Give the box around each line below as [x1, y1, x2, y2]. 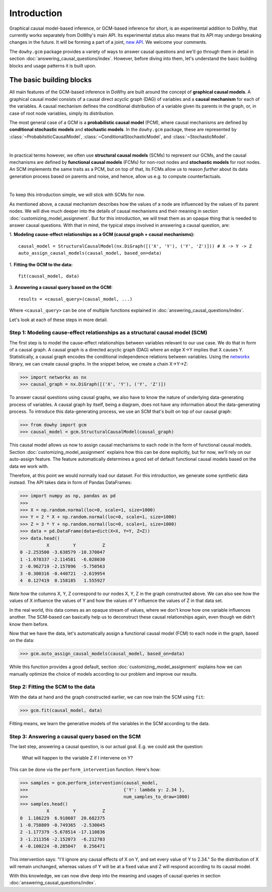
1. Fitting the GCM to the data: [9, 261, 73, 267]
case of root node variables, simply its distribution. [9, 110, 114, 116]
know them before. [9, 621, 49, 627]
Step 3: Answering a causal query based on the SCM [9, 733, 141, 740]
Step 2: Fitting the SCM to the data [9, 683, 95, 690]
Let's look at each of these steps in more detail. [9, 317, 108, 323]
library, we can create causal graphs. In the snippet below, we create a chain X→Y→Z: [9, 361, 188, 367]
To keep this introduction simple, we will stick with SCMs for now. [9, 192, 146, 198]
